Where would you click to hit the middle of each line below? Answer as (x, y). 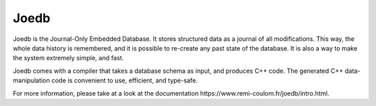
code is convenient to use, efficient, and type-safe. (125, 80)
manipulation (31, 80)
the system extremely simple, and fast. (69, 58)
